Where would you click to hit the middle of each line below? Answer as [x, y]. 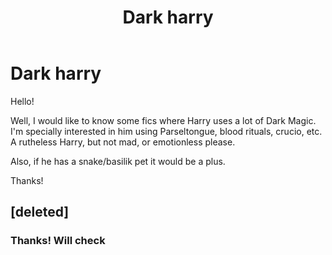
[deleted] [40, 212]
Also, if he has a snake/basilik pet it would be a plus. [118, 161]
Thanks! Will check [58, 241]
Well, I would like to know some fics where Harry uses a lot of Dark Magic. [163, 120]
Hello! [22, 101]
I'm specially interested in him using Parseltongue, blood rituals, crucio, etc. [166, 131]
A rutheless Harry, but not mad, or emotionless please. [123, 142]
